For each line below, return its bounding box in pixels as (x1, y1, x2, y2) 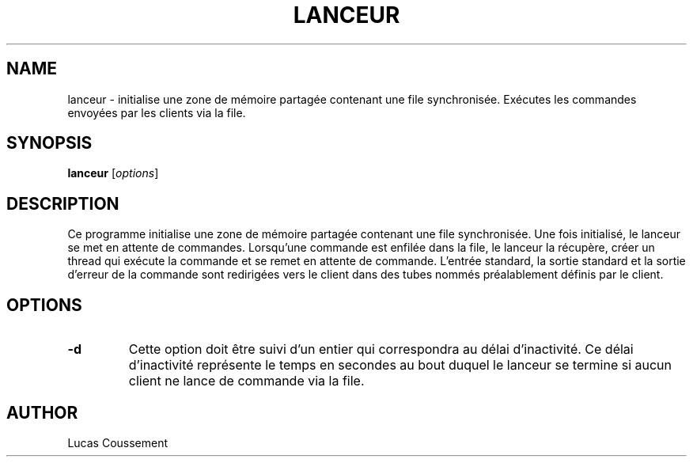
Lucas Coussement (67, 435, 169, 450)
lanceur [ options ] (67, 166, 159, 180)
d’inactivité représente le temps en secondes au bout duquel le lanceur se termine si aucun (128, 357, 672, 374)
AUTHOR (6, 402, 78, 423)
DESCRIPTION (6, 193, 119, 214)
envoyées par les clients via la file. (67, 105, 246, 120)
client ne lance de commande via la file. (128, 373, 365, 389)
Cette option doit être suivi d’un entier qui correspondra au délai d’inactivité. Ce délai (128, 341, 634, 358)
